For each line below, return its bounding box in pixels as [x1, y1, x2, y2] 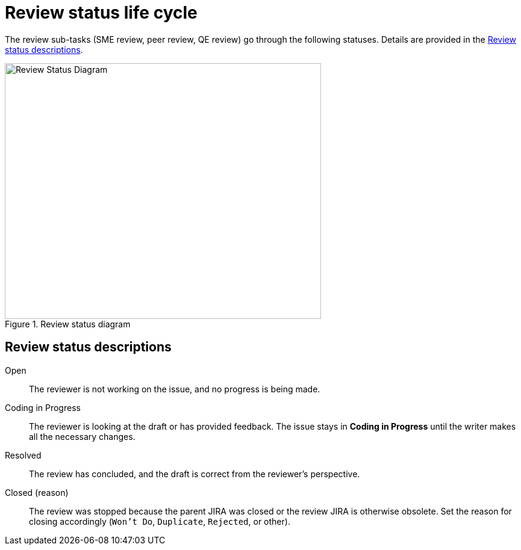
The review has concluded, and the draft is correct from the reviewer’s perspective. [29, 468, 360, 479]
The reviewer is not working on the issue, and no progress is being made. [29, 383, 320, 394]
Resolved [5, 450, 42, 460]
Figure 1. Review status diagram [5, 318, 131, 329]
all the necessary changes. [29, 431, 136, 442]
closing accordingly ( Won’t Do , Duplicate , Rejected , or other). [29, 516, 290, 527]
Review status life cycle [5, 2, 198, 23]
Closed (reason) [5, 487, 69, 498]
